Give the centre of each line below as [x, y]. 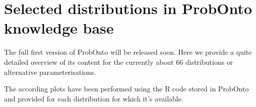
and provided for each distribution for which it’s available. [94, 98]
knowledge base [59, 28]
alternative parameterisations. [50, 72]
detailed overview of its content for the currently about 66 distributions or [119, 62]
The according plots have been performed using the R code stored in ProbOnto [126, 89]
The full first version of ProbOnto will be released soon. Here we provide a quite [128, 52]
